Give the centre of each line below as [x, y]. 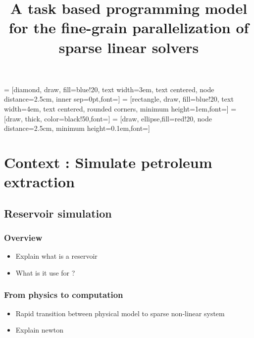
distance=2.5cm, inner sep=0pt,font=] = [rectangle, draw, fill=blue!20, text [119, 99]
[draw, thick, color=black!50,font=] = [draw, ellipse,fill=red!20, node [108, 118]
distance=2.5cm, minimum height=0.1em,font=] [77, 128]
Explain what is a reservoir [56, 256]
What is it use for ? [45, 272]
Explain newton [40, 330]
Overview [23, 237]
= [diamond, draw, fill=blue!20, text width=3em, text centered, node [109, 89]
